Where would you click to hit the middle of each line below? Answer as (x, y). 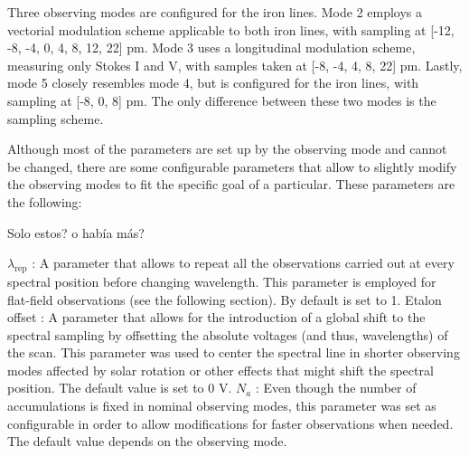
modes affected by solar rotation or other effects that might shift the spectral (220, 370)
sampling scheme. (56, 118)
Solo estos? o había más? (76, 232)
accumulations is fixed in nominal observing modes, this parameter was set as (222, 406)
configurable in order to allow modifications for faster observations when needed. (230, 423)
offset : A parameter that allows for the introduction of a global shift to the (216, 317)
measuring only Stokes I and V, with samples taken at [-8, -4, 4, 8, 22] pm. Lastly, (235, 65)
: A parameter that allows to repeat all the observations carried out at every (243, 263)
